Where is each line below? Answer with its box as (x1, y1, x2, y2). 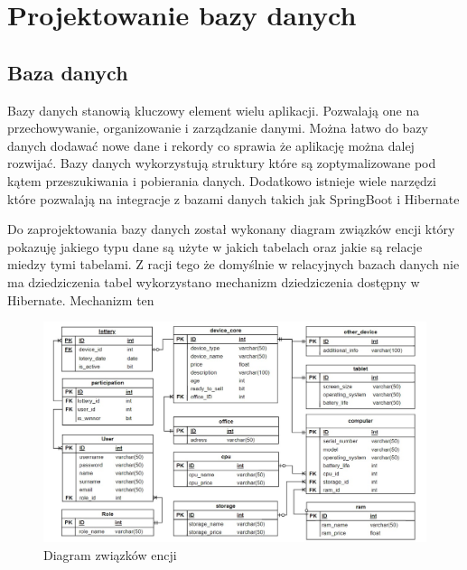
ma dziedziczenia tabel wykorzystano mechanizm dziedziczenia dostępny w (7, 272, 420, 291)
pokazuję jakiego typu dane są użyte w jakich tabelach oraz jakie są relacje (7, 237, 423, 256)
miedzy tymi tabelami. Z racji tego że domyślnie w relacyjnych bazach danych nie (7, 255, 460, 274)
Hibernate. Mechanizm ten (7, 290, 154, 309)
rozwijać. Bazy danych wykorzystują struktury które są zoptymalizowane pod (7, 154, 436, 173)
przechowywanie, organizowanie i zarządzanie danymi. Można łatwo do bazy (7, 118, 429, 137)
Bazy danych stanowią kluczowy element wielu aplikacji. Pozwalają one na (7, 100, 420, 119)
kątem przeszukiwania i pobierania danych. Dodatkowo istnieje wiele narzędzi (7, 171, 436, 190)
